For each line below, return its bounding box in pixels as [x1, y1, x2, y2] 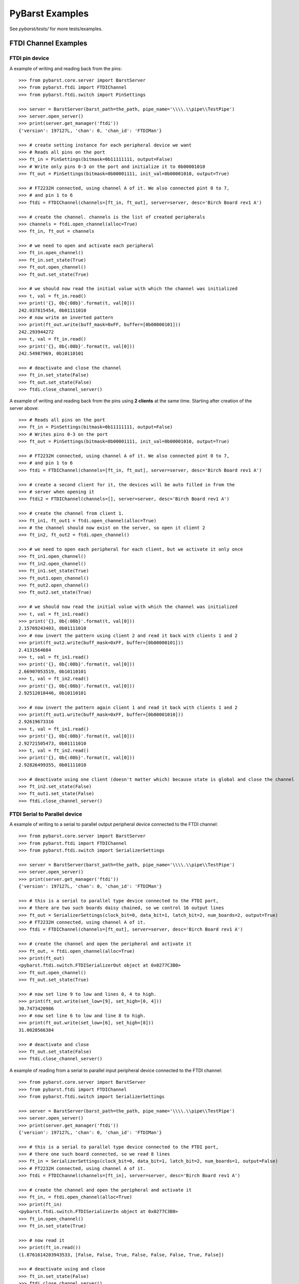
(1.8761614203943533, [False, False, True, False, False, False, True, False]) [18, 1252, 224, 1258]
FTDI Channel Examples [9, 39, 87, 48]
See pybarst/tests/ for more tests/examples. [9, 26, 103, 32]
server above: [9, 405, 39, 411]
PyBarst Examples [9, 8, 89, 19]
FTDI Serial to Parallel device [9, 810, 83, 818]
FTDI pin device [9, 54, 49, 62]
